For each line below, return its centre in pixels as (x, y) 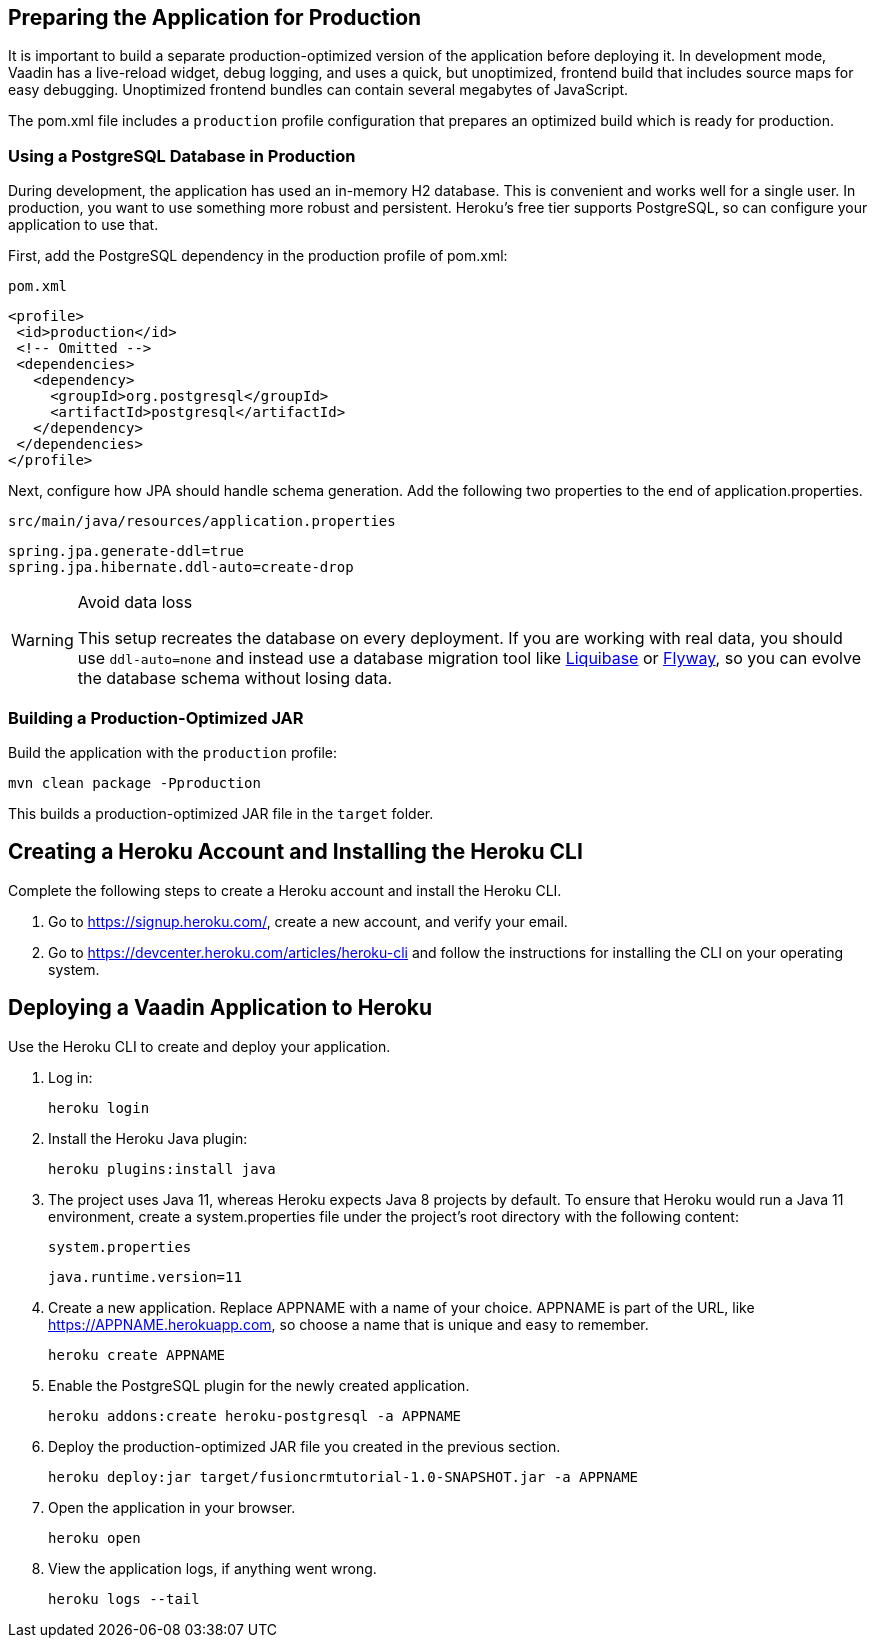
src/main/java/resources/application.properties (202, 521)
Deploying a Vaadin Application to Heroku (220, 1008)
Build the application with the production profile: (173, 752)
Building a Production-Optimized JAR (156, 717)
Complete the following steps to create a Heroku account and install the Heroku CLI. (285, 890)
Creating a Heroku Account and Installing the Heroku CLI (295, 852)
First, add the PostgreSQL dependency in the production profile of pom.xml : (258, 256)
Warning (42, 640)
